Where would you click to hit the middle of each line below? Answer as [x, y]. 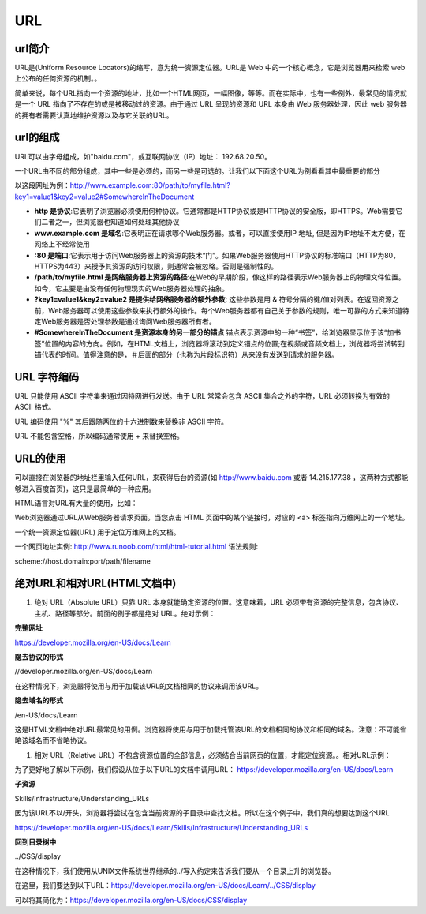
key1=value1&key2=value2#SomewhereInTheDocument [105, 197]
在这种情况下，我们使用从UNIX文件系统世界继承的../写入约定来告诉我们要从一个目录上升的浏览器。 [175, 871]
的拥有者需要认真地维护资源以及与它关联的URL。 [94, 115]
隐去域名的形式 [39, 700]
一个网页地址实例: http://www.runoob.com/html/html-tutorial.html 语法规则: [136, 547]
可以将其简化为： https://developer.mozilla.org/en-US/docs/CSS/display [131, 900]
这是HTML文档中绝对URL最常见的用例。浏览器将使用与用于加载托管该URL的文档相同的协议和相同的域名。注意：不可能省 [211, 729]
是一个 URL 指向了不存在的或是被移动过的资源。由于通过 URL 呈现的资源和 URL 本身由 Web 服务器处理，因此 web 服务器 [211, 104]
